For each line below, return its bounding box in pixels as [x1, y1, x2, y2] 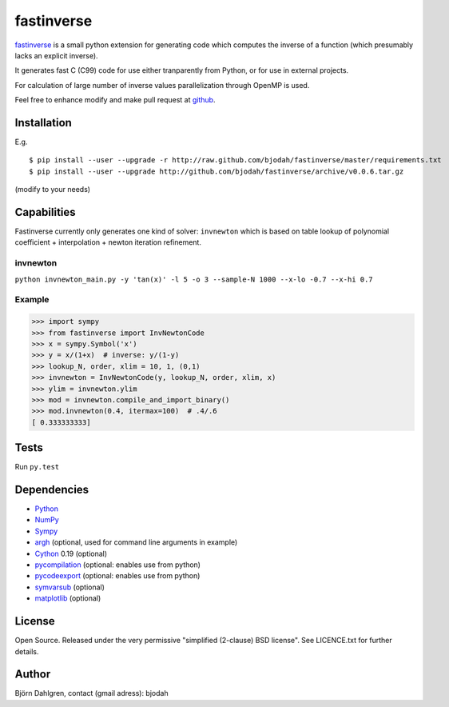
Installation [14, 116, 72, 130]
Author [14, 668, 51, 681]
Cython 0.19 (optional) [34, 549, 108, 558]
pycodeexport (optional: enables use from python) [34, 571, 201, 581]
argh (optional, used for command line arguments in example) [34, 537, 238, 547]
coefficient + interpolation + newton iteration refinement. [14, 238, 201, 247]
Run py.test [14, 462, 60, 472]
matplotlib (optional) [34, 593, 101, 603]
